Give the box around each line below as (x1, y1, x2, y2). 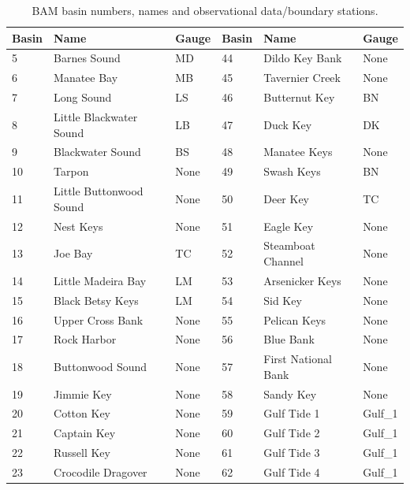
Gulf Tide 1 (263, 405, 320, 421)
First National (263, 351, 332, 367)
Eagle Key (263, 217, 314, 234)
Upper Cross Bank (54, 311, 143, 328)
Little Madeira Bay (54, 272, 147, 288)
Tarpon (54, 163, 89, 180)
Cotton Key (54, 405, 110, 421)
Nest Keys (54, 217, 103, 234)
